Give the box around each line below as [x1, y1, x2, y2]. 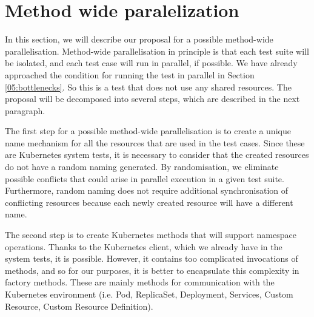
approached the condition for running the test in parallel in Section [5, 68, 255, 81]
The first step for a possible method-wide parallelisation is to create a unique [5, 124, 291, 137]
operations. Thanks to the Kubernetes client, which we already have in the [5, 240, 282, 253]
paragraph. [5, 104, 45, 117]
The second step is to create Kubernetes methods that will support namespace [5, 228, 296, 241]
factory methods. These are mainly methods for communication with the [5, 276, 275, 288]
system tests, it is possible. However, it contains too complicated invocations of [5, 252, 298, 265]
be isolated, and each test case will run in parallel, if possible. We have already [5, 56, 298, 69]
